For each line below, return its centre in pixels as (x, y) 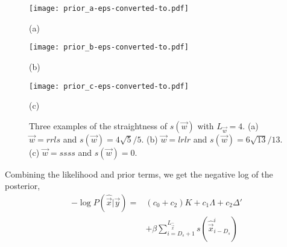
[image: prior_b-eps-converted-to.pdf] (109, 47)
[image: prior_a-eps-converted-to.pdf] (109, 8)
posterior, (23, 186)
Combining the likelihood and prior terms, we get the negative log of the (139, 174)
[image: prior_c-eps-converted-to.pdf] (109, 86)
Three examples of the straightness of (98, 125)
